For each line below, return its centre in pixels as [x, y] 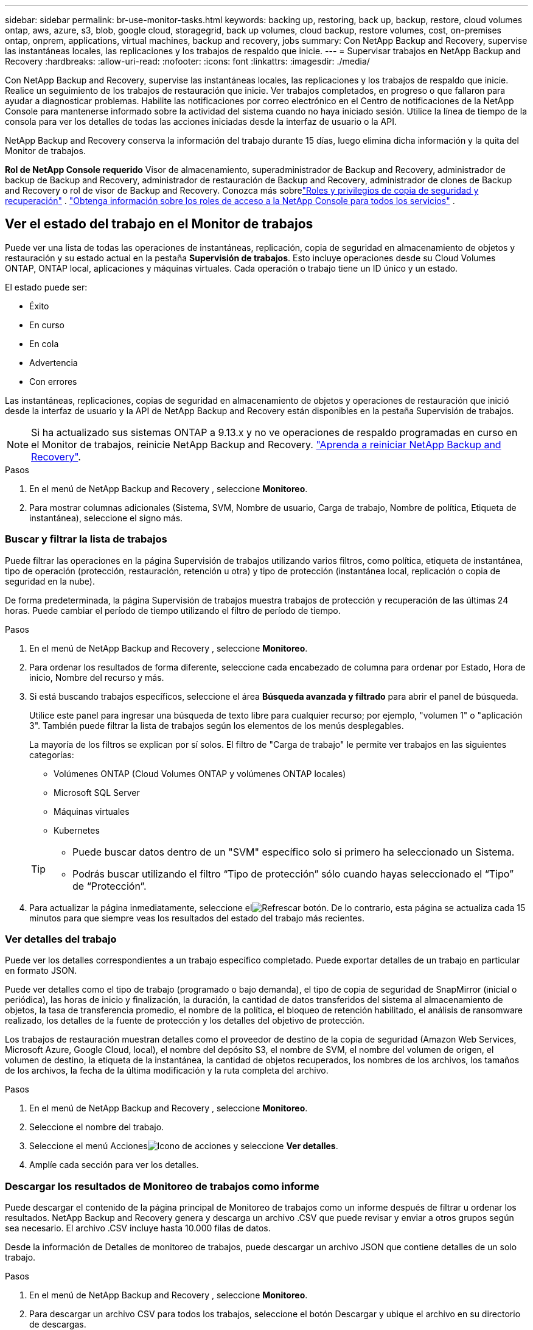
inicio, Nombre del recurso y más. [97, 677]
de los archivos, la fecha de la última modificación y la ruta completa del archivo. [167, 1071]
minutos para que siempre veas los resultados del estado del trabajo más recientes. [197, 918]
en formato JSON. [41, 971]
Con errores [53, 381]
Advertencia [54, 362]
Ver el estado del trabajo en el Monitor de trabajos [159, 224]
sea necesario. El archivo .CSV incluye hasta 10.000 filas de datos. [138, 1228]
